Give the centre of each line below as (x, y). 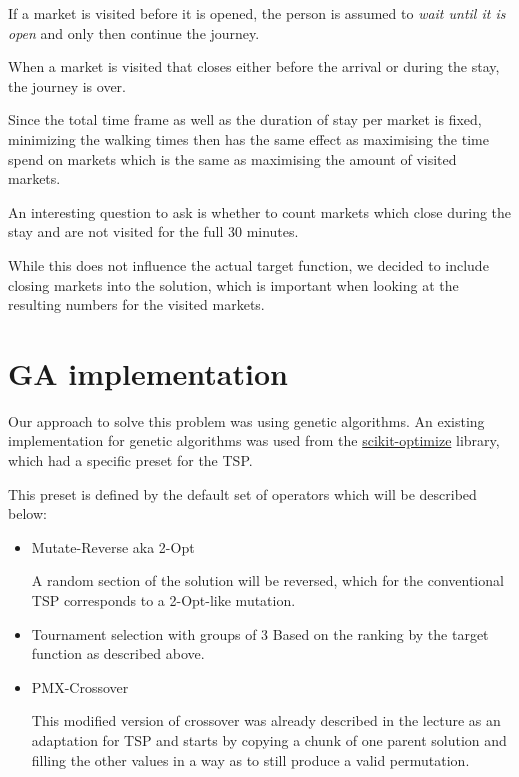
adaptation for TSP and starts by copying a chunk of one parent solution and (269, 739)
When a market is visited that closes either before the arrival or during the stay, (254, 66)
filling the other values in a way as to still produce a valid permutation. (250, 759)
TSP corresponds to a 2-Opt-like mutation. (163, 600)
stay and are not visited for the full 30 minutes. (153, 231)
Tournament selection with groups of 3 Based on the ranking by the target (260, 633)
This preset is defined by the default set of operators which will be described (242, 493)
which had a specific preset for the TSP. (130, 460)
